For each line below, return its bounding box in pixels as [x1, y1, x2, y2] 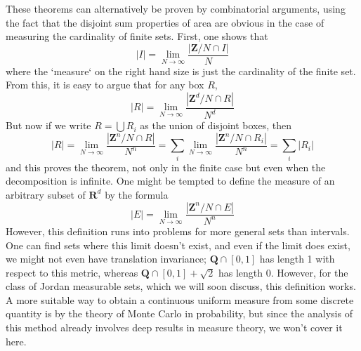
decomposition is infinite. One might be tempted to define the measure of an [6, 173, 335, 188]
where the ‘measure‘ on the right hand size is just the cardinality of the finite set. [6, 63, 356, 78]
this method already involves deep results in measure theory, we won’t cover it [6, 320, 343, 335]
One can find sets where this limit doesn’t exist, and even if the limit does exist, [6, 237, 350, 252]
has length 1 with [259, 251, 335, 266]
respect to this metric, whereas [6, 265, 138, 279]
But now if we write [6, 118, 91, 133]
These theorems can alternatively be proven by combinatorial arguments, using [6, 1, 346, 15]
